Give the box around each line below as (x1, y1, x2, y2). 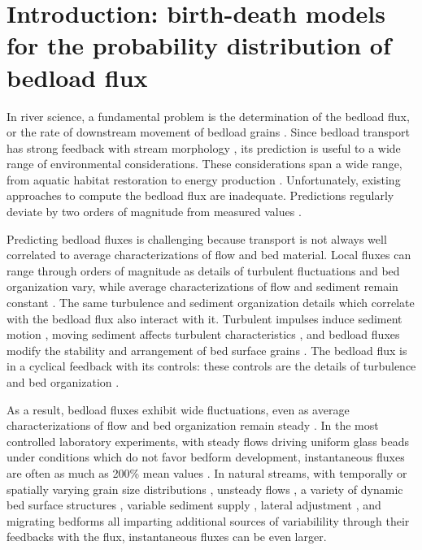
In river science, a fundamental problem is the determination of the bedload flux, (7, 107, 410, 124)
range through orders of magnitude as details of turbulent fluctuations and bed (7, 262, 400, 279)
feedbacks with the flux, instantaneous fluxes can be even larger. (7, 528, 327, 545)
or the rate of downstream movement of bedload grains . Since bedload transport (7, 123, 410, 141)
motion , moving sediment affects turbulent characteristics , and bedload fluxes (7, 326, 400, 343)
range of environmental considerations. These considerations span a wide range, (7, 155, 402, 172)
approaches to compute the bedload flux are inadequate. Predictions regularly (7, 187, 394, 204)
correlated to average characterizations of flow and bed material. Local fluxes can (7, 246, 411, 263)
